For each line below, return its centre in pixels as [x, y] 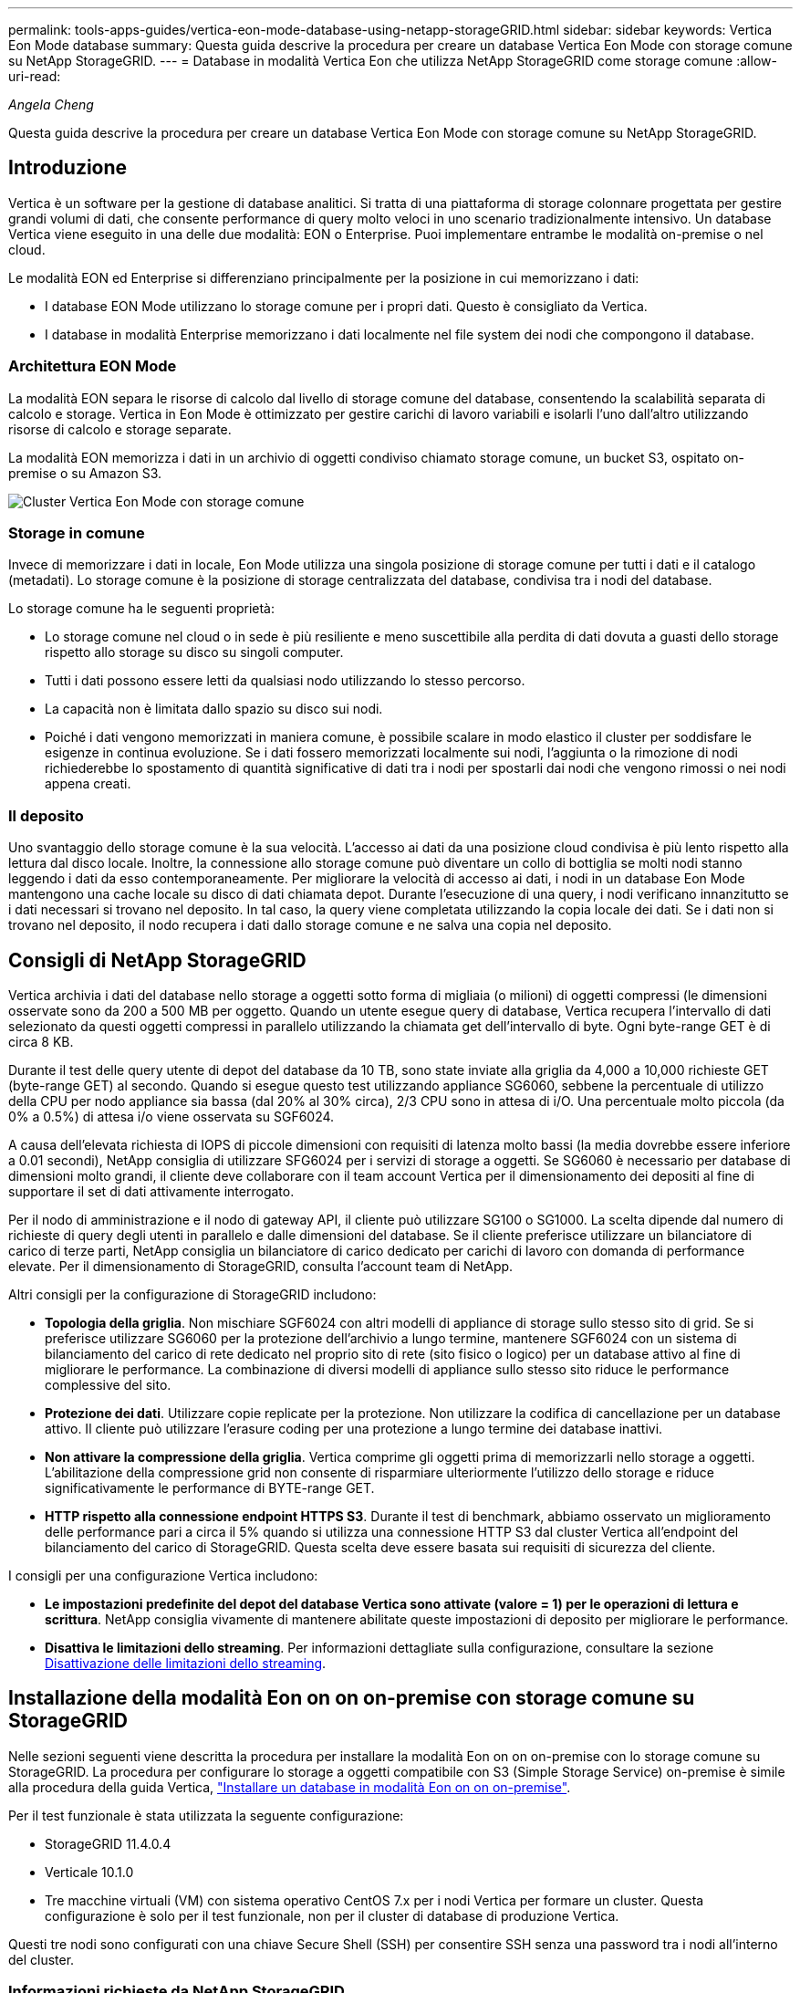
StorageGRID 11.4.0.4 [108, 1843]
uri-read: [35, 76]
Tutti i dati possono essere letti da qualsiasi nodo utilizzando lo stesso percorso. [285, 681]
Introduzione [68, 168]
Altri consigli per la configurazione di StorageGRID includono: [192, 1294]
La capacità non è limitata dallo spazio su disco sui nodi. [214, 709]
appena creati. [88, 784]
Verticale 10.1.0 [89, 1872]
